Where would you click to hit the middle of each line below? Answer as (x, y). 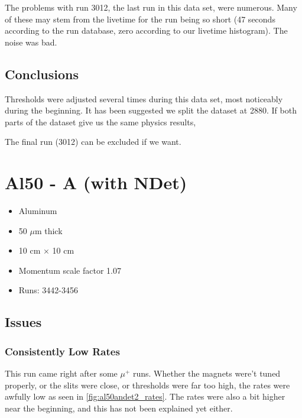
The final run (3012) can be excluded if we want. (93, 142)
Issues (23, 322)
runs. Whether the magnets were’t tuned (207, 373)
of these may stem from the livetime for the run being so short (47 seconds (140, 19)
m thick (48, 230)
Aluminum (38, 211)
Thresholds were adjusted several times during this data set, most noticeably (144, 98)
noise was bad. (31, 42)
